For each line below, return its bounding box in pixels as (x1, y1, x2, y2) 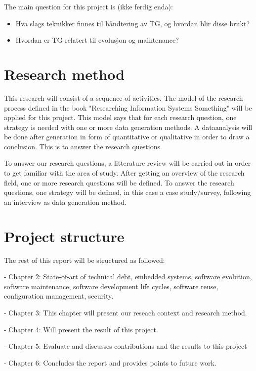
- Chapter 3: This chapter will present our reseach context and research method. (4, 307, 247, 317)
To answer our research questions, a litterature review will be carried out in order (4, 158, 251, 168)
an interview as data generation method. (4, 196, 127, 207)
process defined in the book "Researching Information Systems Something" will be (4, 102, 252, 113)
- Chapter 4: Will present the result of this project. (4, 324, 158, 334)
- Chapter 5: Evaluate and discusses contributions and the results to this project (4, 341, 247, 351)
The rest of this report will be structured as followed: (4, 254, 165, 265)
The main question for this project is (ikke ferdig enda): (4, 1, 173, 11)
